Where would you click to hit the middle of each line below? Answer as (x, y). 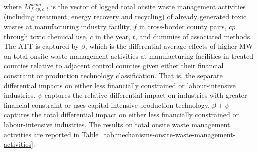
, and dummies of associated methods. (193, 36)
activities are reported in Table (51, 134)
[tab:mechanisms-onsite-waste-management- (169, 134)
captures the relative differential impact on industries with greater (146, 95)
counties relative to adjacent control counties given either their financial (114, 66)
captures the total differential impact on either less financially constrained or (121, 115)
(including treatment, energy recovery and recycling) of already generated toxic (125, 17)
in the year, (113, 36)
